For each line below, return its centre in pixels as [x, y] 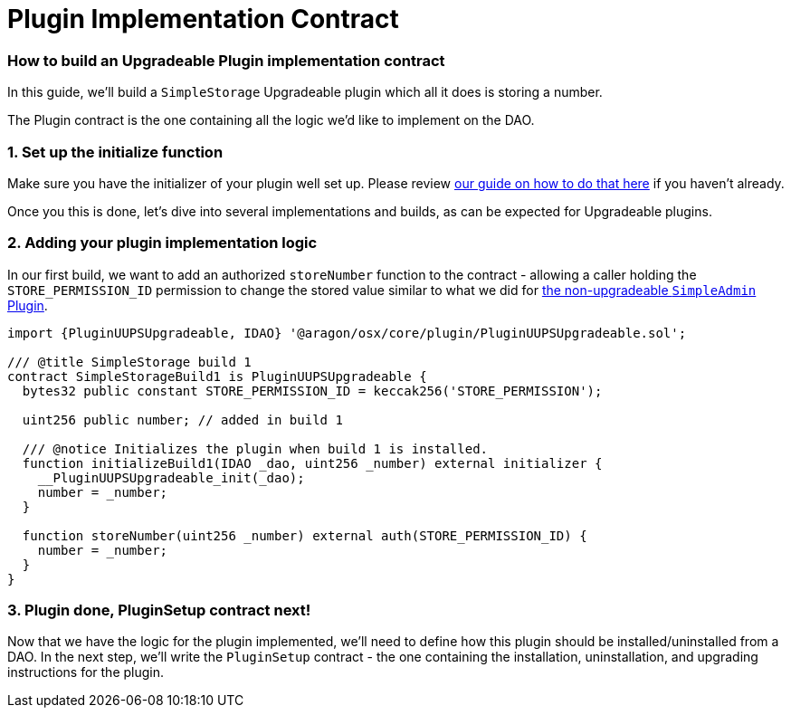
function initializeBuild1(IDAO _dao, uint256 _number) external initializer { [312, 463]
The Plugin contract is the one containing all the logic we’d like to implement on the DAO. [271, 120]
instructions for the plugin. [86, 672]
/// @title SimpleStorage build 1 [129, 362]
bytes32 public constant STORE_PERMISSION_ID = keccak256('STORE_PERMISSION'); [312, 391]
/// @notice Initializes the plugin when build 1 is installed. [255, 448]
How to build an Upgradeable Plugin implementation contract [226, 60]
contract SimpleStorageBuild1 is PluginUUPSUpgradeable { [217, 376]
